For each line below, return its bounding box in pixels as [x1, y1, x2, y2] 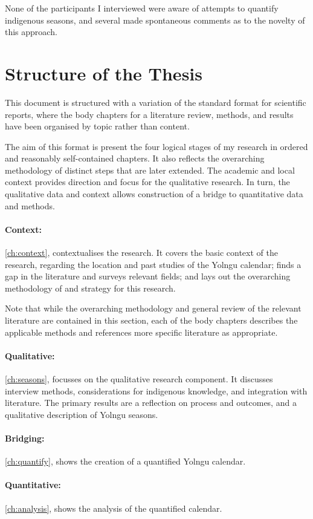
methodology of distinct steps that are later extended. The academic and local [5, 163, 295, 176]
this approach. [5, 25, 57, 38]
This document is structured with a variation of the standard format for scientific [5, 96, 306, 108]
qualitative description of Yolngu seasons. [5, 408, 158, 420]
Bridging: [5, 431, 45, 444]
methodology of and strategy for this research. [5, 281, 176, 294]
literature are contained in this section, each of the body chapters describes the [5, 314, 298, 327]
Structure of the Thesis [5, 60, 202, 85]
